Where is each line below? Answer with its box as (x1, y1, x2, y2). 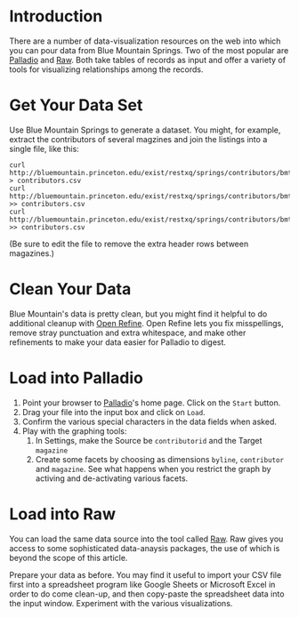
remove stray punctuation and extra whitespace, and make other (9, 327, 246, 338)
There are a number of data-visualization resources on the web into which (9, 36, 281, 46)
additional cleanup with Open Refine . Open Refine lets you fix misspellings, (9, 317, 284, 328)
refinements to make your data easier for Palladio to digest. (9, 336, 227, 348)
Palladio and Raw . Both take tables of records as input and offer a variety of (9, 54, 287, 65)
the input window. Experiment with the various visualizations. (9, 597, 233, 608)
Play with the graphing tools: (21, 425, 127, 437)
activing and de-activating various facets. (35, 473, 189, 484)
